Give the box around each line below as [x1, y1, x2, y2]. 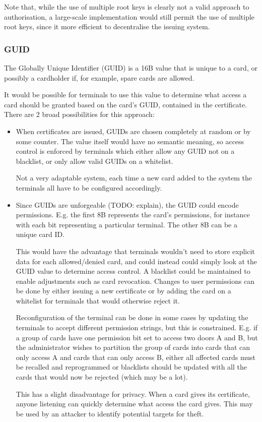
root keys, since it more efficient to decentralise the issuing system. [4, 21, 210, 32]
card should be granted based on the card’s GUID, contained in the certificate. [4, 99, 247, 109]
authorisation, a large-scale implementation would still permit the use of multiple [4, 11, 255, 22]
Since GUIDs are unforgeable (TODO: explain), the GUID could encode [16, 199, 239, 210]
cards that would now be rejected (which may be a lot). [16, 372, 188, 382]
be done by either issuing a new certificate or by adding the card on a [16, 285, 231, 296]
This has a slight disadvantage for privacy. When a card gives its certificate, [16, 388, 250, 399]
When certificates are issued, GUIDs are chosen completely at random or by [16, 126, 251, 136]
